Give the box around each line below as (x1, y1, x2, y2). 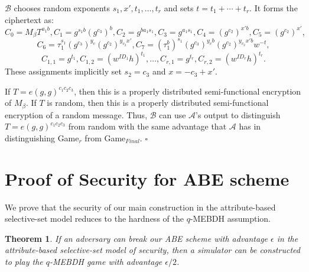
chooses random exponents (14, 2, 110, 14)
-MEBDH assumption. (190, 212, 271, 225)
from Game (84, 131, 126, 144)
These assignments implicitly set (5, 65, 122, 77)
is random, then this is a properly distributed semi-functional (47, 96, 269, 109)
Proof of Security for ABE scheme (5, 166, 290, 190)
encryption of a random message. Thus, (5, 108, 148, 121)
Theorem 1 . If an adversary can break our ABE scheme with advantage (5, 232, 268, 244)
